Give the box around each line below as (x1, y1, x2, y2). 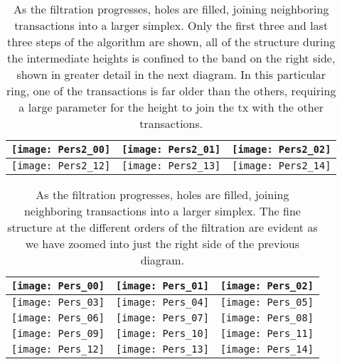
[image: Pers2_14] (232, 160, 331, 171)
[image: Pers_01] (115, 280, 209, 291)
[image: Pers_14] (220, 343, 314, 355)
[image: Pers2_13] (122, 160, 221, 171)
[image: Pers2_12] (11, 160, 111, 171)
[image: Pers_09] (11, 328, 105, 339)
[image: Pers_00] (11, 280, 105, 291)
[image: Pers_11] (220, 328, 314, 339)
